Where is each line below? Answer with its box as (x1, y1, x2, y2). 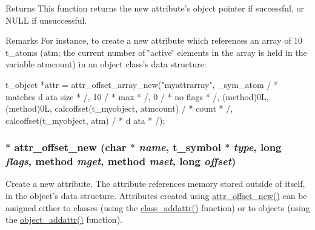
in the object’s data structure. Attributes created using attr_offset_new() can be (5, 189, 307, 202)
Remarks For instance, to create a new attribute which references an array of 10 (5, 34, 303, 47)
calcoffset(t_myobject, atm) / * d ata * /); (5, 113, 165, 126)
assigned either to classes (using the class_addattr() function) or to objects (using (5, 201, 310, 214)
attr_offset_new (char (14, 140, 127, 155)
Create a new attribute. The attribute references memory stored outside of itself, (5, 177, 305, 190)
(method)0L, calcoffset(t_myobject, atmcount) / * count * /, (5, 102, 233, 115)
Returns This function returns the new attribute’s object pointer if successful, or (5, 2, 304, 14)
